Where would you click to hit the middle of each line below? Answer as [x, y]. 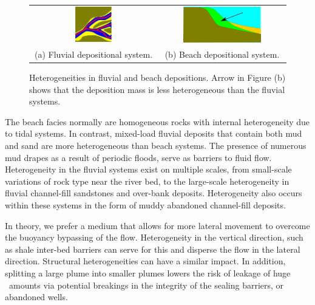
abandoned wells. [36, 297]
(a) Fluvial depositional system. [93, 54]
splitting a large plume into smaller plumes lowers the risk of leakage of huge [148, 272]
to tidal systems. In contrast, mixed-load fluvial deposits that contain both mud [154, 133]
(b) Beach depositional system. [222, 54]
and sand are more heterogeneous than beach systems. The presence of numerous [156, 145]
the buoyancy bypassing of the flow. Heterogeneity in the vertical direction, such [154, 237]
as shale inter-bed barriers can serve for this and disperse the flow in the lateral [153, 249]
